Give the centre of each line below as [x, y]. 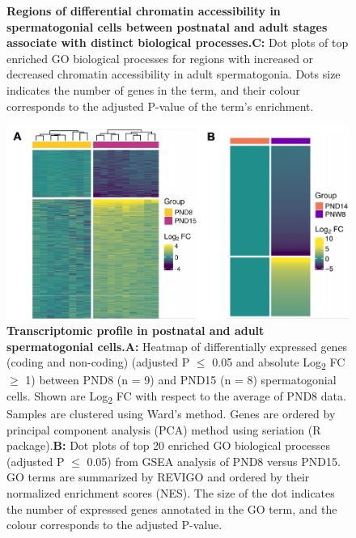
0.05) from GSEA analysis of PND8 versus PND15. [214, 461]
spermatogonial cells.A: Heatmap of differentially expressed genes [177, 346]
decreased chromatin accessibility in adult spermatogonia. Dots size [174, 74]
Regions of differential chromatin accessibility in [144, 11]
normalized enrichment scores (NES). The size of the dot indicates [171, 492]
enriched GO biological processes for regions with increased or [160, 58]
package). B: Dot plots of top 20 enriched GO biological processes [169, 445]
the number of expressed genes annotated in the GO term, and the [172, 508]
